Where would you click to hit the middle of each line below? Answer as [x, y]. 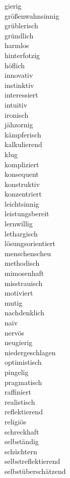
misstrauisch [24, 283]
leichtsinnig [22, 203]
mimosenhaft [24, 273]
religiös [15, 421]
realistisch [20, 401]
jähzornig [19, 125]
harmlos [17, 45]
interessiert [21, 95]
